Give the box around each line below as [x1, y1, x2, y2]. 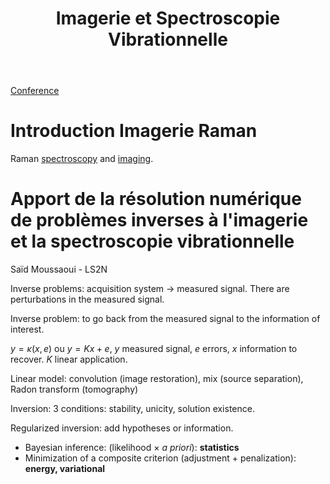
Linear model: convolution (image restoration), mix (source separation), [10, 373, 304, 385]
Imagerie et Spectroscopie [55, 7, 281, 30]
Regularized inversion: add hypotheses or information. [10, 422, 234, 434]
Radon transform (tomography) [10, 383, 139, 396]
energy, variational [24, 463, 106, 475]
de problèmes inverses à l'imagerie [10, 209, 309, 232]
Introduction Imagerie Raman [10, 120, 258, 142]
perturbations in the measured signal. [10, 293, 165, 306]
